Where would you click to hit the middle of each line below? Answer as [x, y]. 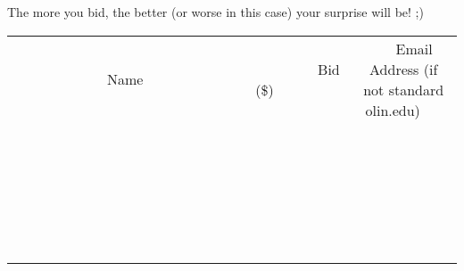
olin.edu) [393, 110]
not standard [404, 89]
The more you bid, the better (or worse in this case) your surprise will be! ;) [215, 12]
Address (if [404, 69]
